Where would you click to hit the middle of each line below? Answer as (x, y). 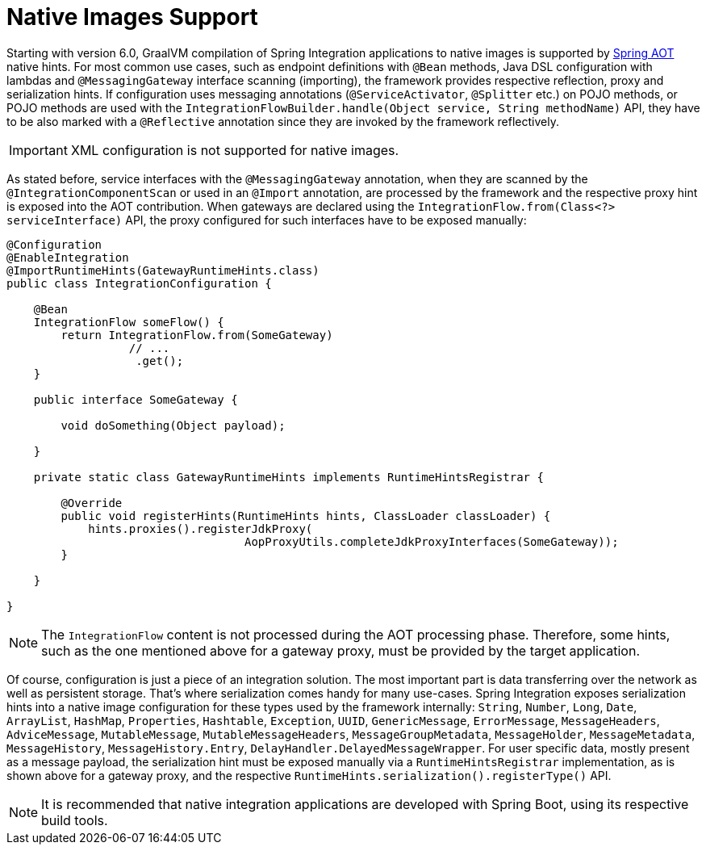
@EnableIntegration (68, 257)
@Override (92, 503)
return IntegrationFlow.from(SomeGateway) (197, 335)
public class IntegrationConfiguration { (139, 283)
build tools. (75, 820)
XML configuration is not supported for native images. (235, 150)
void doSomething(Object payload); (173, 425)
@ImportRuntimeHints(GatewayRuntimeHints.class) (163, 270)
